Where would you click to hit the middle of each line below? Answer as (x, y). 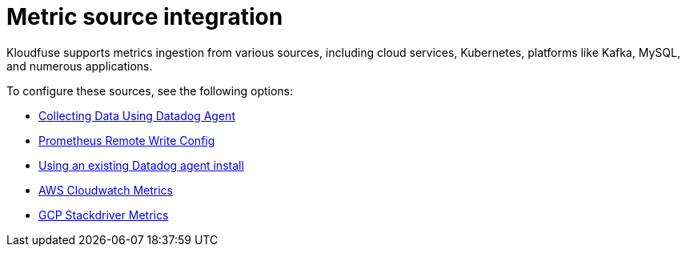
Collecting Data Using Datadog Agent (137, 115)
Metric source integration (145, 17)
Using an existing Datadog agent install (141, 165)
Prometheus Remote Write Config (127, 140)
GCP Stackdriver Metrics (104, 215)
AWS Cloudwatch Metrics (106, 190)
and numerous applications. (80, 66)
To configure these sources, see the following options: (150, 90)
